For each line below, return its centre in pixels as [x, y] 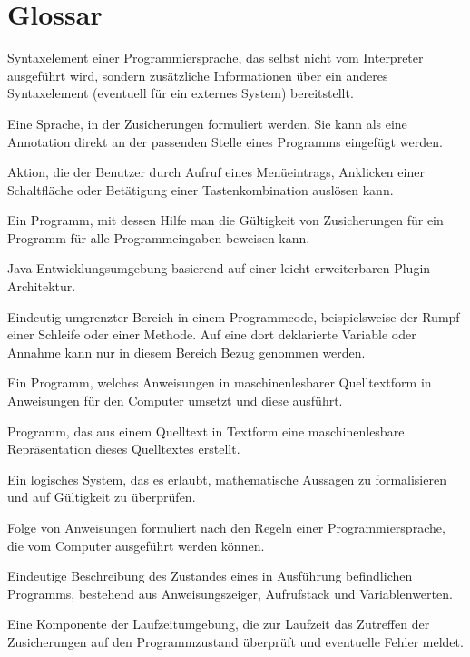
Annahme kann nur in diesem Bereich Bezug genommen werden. [186, 352]
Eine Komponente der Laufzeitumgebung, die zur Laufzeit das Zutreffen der [219, 624]
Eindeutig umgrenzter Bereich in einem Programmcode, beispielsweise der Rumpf [234, 316]
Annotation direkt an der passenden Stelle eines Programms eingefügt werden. [225, 141]
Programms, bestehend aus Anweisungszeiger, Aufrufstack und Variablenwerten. [230, 593]
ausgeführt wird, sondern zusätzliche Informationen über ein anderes [198, 75]
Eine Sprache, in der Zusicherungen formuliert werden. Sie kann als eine [207, 123]
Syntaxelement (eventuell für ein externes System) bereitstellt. [181, 93]
